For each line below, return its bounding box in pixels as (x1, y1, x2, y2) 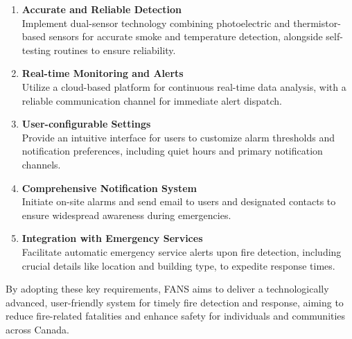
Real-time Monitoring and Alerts (21, 66, 184, 80)
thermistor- (293, 15, 341, 30)
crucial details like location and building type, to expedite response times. (21, 258, 335, 272)
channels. (21, 157, 61, 171)
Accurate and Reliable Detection (21, 2, 182, 16)
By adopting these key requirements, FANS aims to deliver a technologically (6, 281, 329, 296)
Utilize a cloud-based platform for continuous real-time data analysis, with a (21, 79, 346, 94)
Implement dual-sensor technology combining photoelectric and (21, 15, 290, 30)
